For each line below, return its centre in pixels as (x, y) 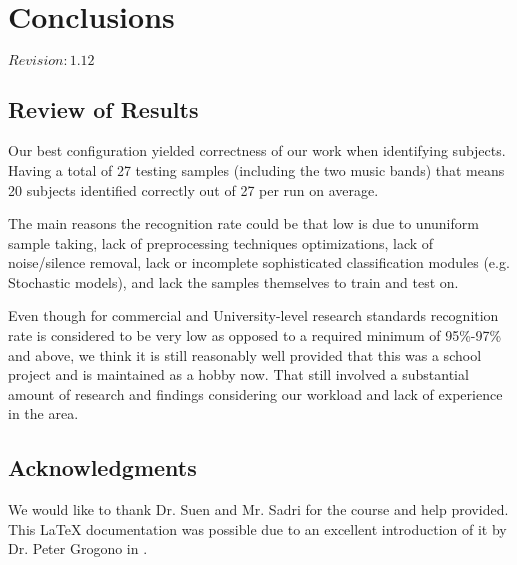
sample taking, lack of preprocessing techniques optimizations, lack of (221, 242)
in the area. (43, 413)
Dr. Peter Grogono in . (78, 548)
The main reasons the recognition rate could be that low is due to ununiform (243, 223)
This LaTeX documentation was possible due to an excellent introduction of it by (257, 528)
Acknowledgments (102, 467)
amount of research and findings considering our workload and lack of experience (255, 393)
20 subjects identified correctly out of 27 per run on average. (193, 189)
